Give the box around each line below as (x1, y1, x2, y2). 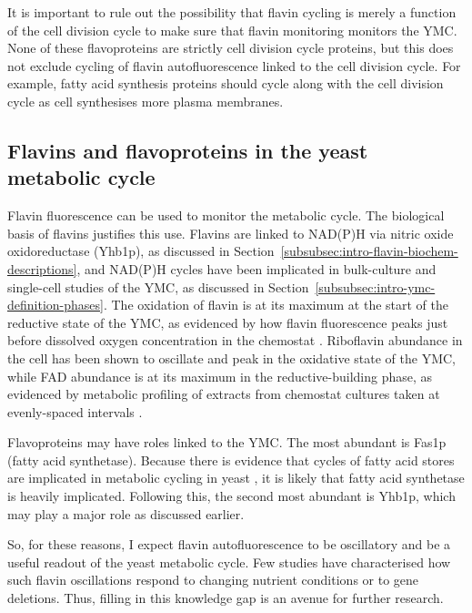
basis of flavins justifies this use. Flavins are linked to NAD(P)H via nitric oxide (7, 223, 454, 242)
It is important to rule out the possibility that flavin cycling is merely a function (7, 3, 457, 21)
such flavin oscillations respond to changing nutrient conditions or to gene (7, 570, 419, 589)
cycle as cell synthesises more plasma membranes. (7, 91, 284, 110)
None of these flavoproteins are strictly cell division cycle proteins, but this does (7, 38, 454, 57)
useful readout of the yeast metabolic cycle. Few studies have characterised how (7, 552, 451, 571)
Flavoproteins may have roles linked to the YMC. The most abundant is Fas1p (7, 433, 447, 452)
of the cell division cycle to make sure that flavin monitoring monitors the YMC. (7, 20, 457, 39)
